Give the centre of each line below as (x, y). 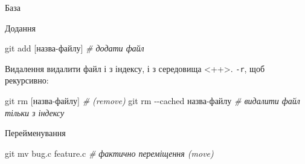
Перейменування (35, 133)
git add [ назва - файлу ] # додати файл (75, 48)
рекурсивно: (27, 80)
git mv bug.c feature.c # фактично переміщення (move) (109, 153)
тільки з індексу (35, 112)
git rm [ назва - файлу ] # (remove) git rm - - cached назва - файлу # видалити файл (152, 101)
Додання (20, 28)
